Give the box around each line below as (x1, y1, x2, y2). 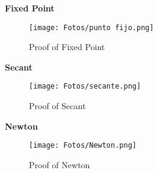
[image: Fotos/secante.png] (29, 82, 141, 91)
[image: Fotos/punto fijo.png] (29, 23, 154, 32)
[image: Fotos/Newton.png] (29, 141, 137, 150)
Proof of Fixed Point (29, 40, 105, 53)
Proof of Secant (29, 99, 86, 112)
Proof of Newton (29, 158, 90, 171)
